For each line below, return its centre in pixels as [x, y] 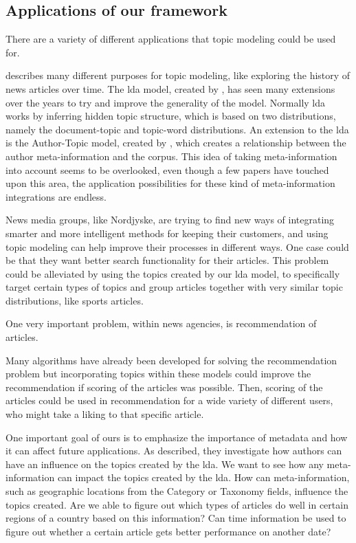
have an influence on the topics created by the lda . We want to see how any [165, 464]
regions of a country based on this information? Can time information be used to [176, 518]
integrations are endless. [56, 196]
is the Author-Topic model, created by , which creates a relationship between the [176, 143]
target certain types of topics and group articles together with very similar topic [174, 287]
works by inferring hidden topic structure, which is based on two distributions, [171, 116]
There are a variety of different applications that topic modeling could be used [171, 39]
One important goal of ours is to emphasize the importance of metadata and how [177, 437]
